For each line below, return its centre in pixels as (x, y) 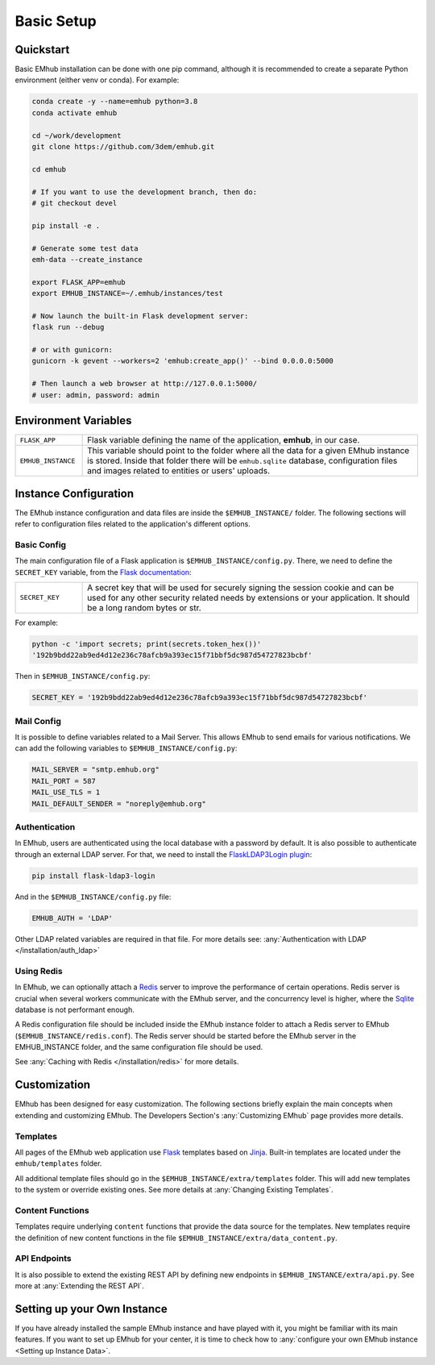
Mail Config (38, 721)
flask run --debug (68, 327)
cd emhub (49, 169)
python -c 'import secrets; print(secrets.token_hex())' (147, 644)
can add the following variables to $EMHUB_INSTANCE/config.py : (126, 748)
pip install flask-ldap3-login (94, 876)
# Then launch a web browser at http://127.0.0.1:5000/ (145, 384)
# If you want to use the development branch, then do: (145, 192)
